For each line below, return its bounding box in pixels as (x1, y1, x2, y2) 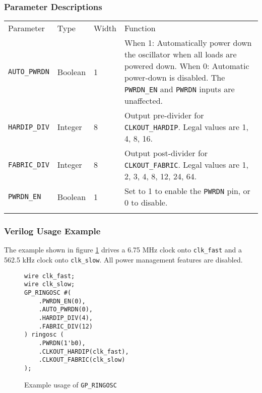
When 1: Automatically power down (124, 37, 252, 49)
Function (124, 22, 156, 34)
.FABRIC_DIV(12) (38, 322, 93, 330)
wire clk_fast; (24, 272, 75, 280)
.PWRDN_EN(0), (38, 297, 86, 305)
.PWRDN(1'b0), (38, 340, 86, 347)
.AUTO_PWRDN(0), (38, 306, 93, 313)
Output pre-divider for (124, 109, 204, 121)
